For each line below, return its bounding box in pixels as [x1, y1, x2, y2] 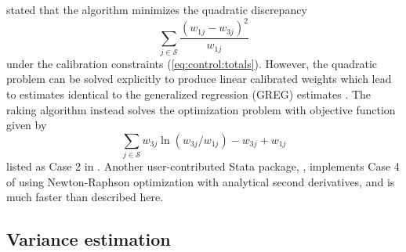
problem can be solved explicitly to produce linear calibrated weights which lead [6, 70, 392, 87]
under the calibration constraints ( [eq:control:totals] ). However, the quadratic [6, 55, 378, 71]
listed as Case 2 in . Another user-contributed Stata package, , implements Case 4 [6, 158, 400, 175]
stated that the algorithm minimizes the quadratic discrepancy [6, 2, 307, 17]
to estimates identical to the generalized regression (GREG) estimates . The [6, 86, 372, 103]
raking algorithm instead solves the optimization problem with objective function [6, 101, 396, 117]
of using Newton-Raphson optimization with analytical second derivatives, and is [6, 173, 395, 189]
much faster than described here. [6, 189, 164, 205]
